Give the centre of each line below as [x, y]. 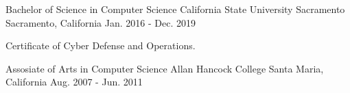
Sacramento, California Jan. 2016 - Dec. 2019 [101, 22]
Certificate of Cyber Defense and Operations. [101, 45]
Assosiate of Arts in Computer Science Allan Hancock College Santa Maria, [165, 68]
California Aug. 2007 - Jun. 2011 [74, 82]
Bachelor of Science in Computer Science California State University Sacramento [175, 9]
